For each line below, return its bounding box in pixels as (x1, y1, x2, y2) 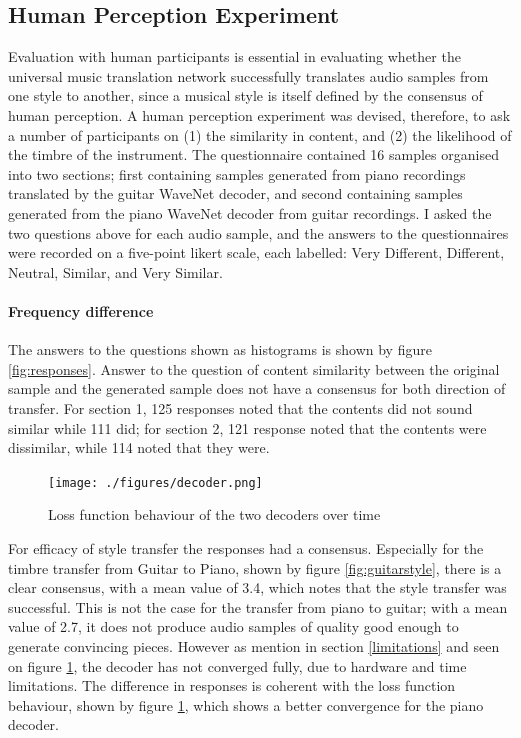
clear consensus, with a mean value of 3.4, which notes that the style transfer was (8, 577, 507, 598)
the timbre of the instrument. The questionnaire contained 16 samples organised (8, 144, 499, 165)
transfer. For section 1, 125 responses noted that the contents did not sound (8, 397, 473, 418)
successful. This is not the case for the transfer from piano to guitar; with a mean (8, 596, 508, 617)
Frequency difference (8, 300, 154, 321)
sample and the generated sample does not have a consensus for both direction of (8, 378, 506, 399)
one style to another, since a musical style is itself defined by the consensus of (8, 85, 483, 106)
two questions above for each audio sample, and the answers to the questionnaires (8, 222, 509, 243)
